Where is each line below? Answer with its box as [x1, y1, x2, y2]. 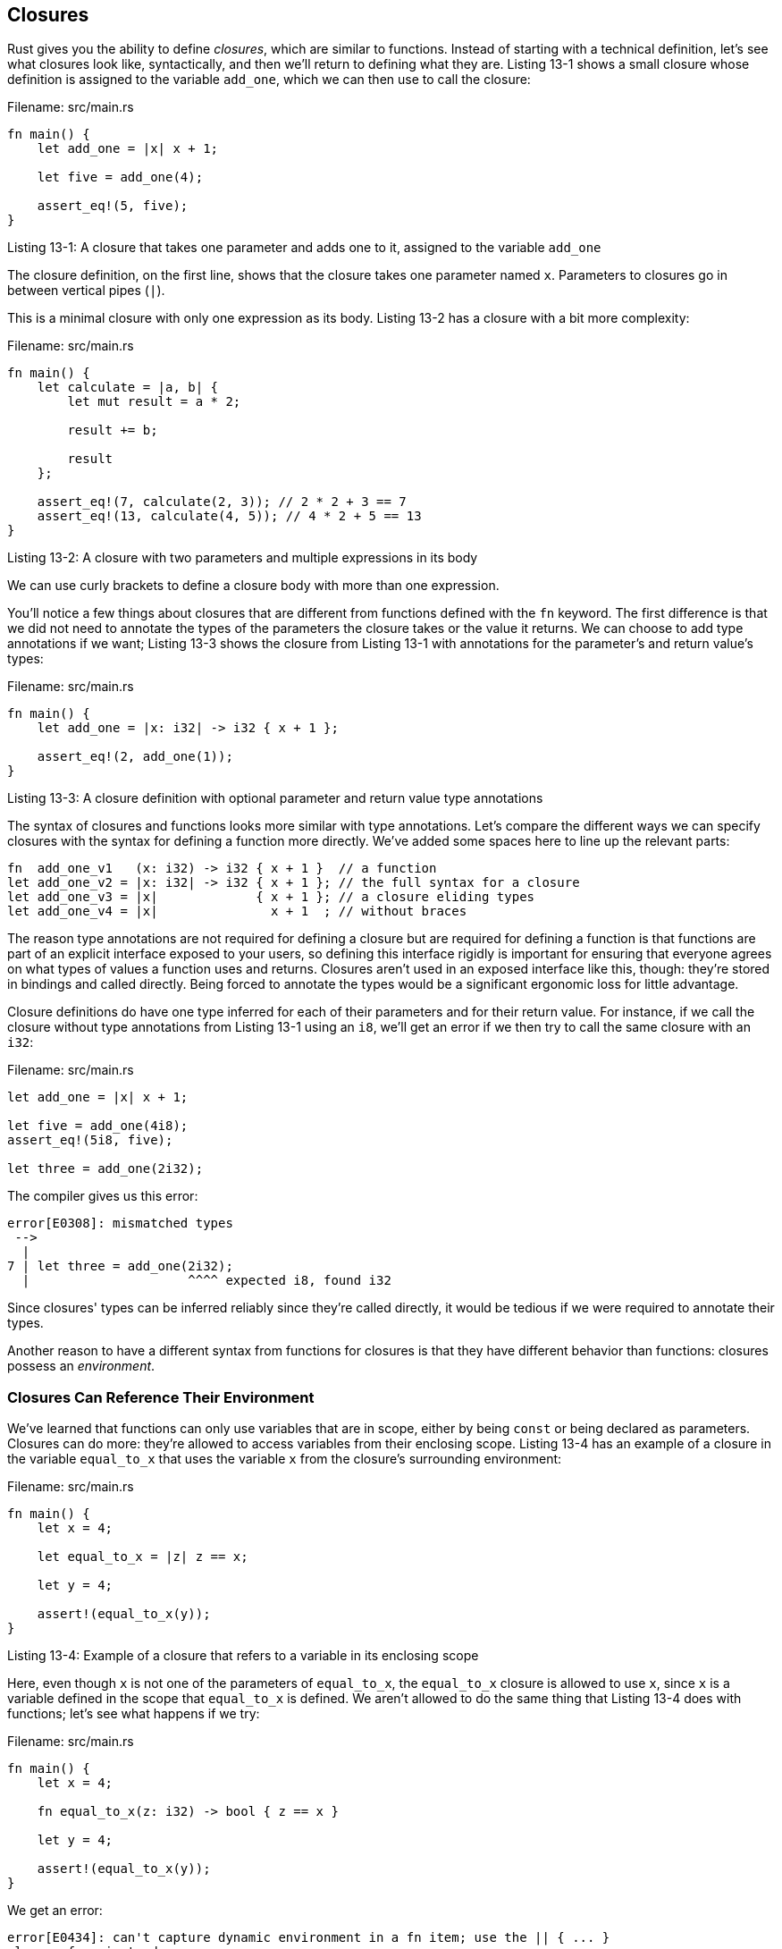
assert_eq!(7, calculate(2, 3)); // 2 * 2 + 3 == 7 [37, 494, 407, 510]
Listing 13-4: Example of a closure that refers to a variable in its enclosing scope [7, 1648, 479, 1664]
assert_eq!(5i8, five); [7, 1133, 173, 1148]
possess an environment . [7, 1358, 156, 1374]
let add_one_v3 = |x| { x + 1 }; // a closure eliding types [7, 890, 535, 905]
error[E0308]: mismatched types [7, 1216, 233, 1231]
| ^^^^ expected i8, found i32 [21, 1273, 391, 1288]
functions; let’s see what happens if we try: [7, 1706, 260, 1722]
